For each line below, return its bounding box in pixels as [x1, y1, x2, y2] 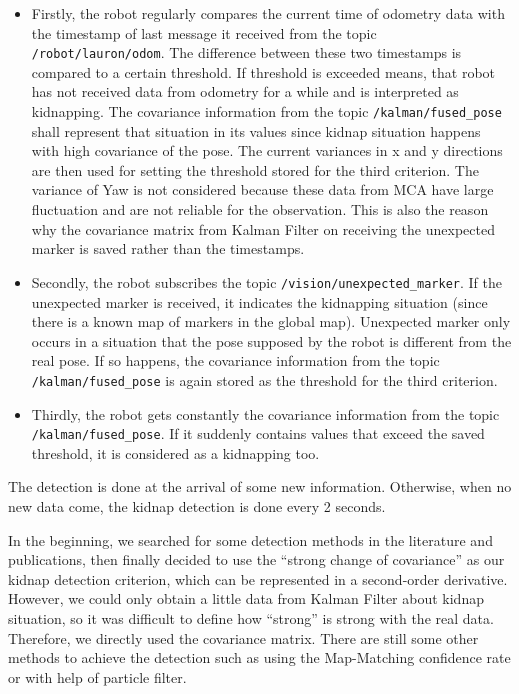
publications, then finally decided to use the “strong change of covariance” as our [8, 549, 505, 570]
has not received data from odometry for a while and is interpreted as [31, 81, 459, 102]
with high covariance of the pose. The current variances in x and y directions [31, 140, 503, 161]
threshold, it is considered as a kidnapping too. [31, 442, 320, 463]
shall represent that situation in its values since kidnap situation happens [31, 120, 481, 141]
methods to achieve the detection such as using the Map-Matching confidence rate [8, 647, 511, 668]
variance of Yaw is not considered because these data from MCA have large [31, 179, 494, 200]
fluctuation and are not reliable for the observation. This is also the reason [31, 199, 489, 220]
